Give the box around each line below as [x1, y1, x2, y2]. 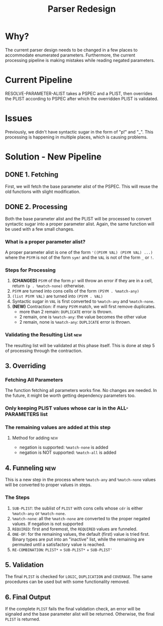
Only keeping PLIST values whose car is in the [5, 405, 116, 411]
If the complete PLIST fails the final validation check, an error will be [5, 606, 141, 612]
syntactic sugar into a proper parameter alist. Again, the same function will [5, 221, 155, 227]
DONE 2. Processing [5, 203, 68, 211]
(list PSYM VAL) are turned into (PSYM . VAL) [12, 293, 103, 299]
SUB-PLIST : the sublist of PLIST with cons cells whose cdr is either [12, 505, 143, 511]
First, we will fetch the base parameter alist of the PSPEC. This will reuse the [5, 183, 158, 189]
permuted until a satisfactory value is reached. [12, 541, 106, 547]
